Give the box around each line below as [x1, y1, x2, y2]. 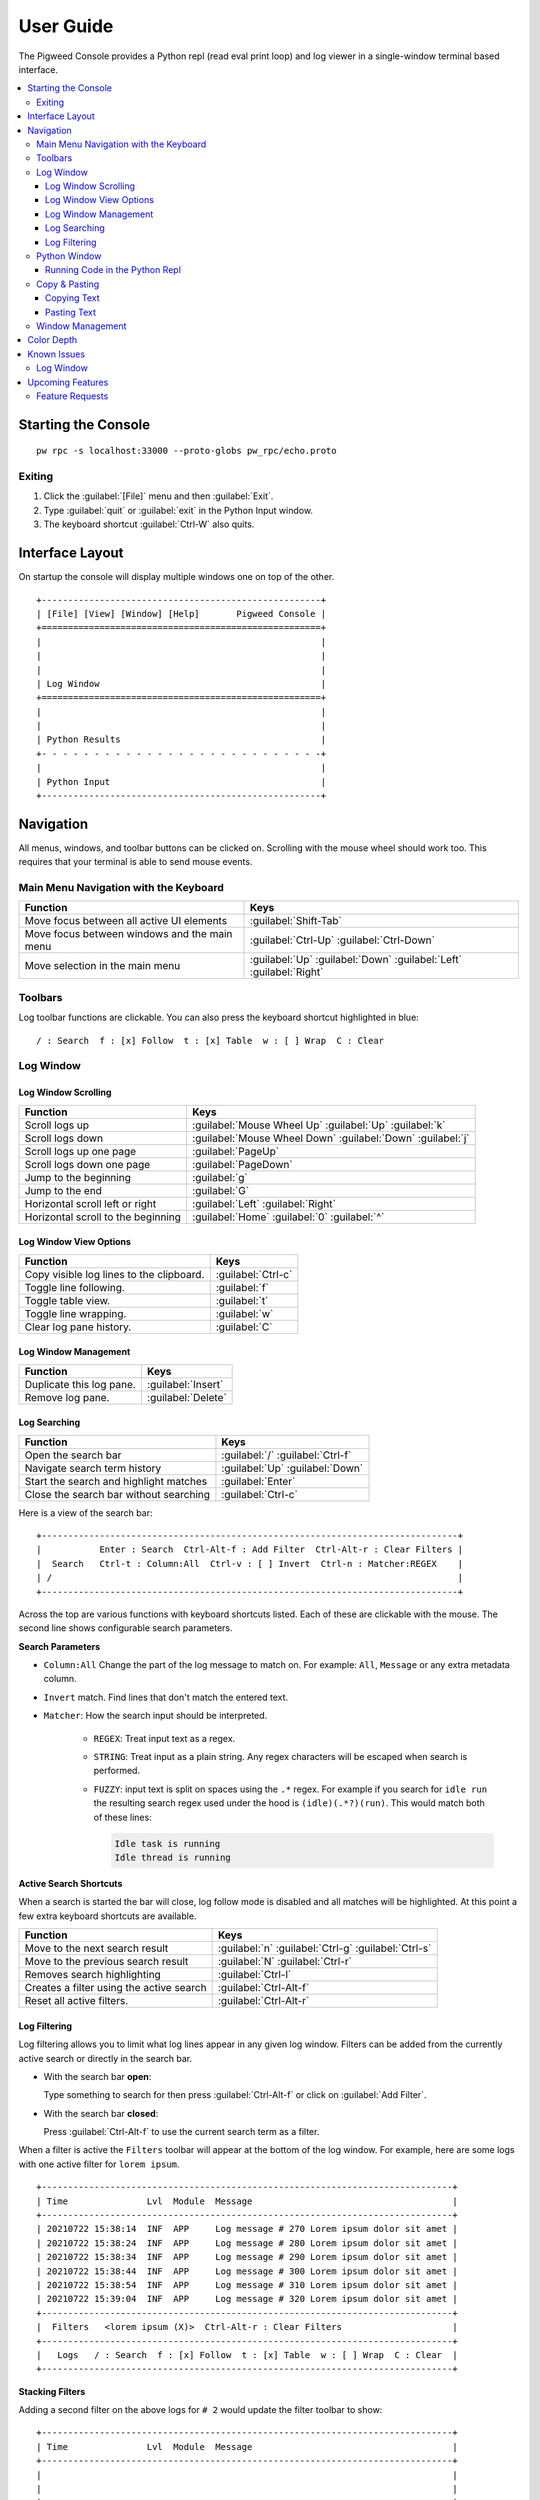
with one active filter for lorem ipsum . [18, 2158, 180, 2170]
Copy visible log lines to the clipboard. [24, 1267, 205, 1281]
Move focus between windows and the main [24, 927, 233, 941]
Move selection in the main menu [24, 959, 181, 973]
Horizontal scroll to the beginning [24, 1210, 182, 1224]
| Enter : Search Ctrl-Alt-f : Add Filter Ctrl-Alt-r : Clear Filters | [36, 1544, 464, 1555]
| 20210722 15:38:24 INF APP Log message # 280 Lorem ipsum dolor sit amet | [36, 2237, 459, 2249]
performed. [93, 1765, 140, 1777]
